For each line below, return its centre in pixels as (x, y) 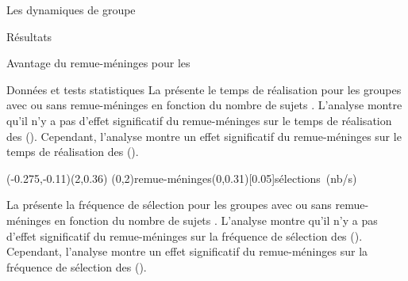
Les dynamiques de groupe (71, 9)
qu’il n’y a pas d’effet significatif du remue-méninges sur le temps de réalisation (199, 120)
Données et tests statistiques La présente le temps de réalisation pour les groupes (204, 89)
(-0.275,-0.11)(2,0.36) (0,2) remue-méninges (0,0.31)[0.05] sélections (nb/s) (182, 178)
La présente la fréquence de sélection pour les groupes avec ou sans (169, 205)
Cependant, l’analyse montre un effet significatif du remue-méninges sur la (187, 251)
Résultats (29, 36)
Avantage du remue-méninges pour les (98, 63)
